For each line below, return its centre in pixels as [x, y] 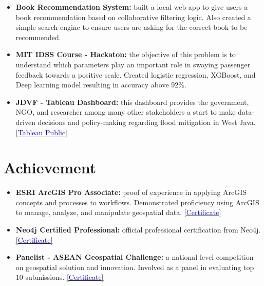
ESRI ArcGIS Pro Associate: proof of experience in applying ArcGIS [131, 192]
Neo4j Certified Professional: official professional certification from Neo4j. [138, 230]
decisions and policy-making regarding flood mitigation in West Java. [147, 122]
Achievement [50, 167]
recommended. [38, 37]
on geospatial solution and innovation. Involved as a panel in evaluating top [135, 267]
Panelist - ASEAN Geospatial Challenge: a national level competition [135, 257]
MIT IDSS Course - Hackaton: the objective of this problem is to [126, 54]
